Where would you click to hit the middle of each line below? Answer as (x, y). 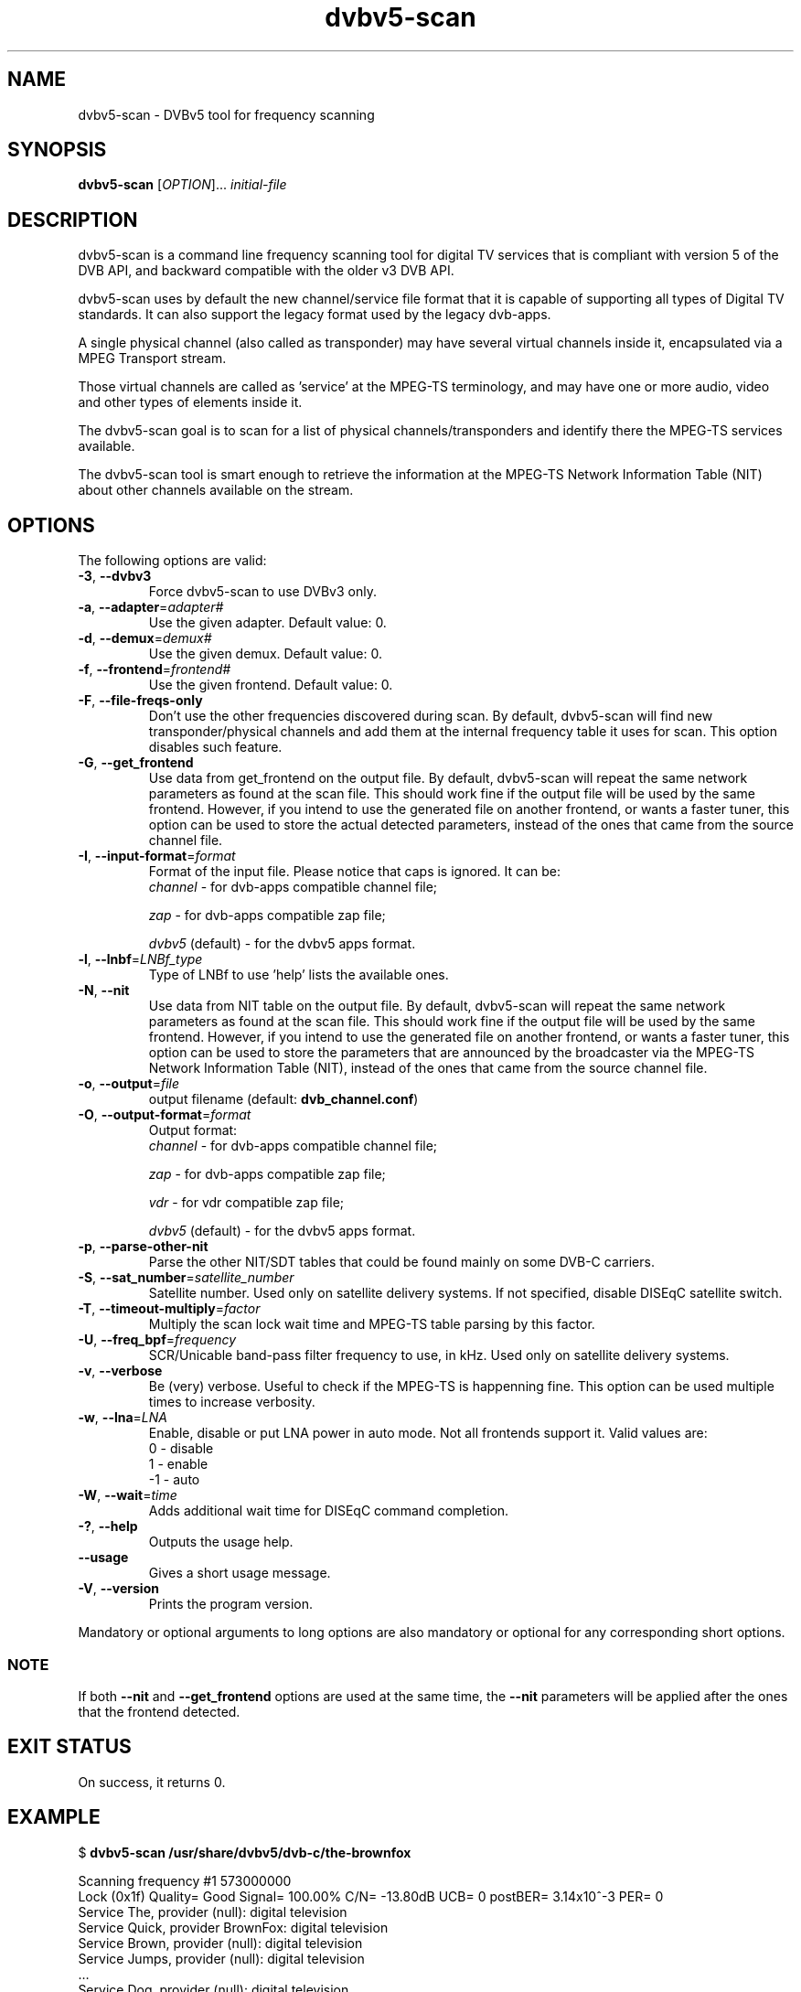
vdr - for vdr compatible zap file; (246, 1203)
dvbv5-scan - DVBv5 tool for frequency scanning (226, 114)
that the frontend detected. (159, 1711)
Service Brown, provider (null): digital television (220, 1943)
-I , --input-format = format (157, 856)
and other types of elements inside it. (190, 402)
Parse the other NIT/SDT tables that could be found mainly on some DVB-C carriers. (401, 1262)
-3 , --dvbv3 (115, 576)
